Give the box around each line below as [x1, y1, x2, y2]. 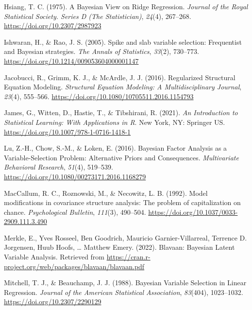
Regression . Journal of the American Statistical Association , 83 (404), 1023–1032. [4, 287, 243, 297]
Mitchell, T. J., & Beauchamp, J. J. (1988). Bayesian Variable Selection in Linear [4, 277, 247, 288]
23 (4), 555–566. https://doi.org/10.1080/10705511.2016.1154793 [4, 91, 194, 101]
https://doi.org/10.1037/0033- [148, 207, 238, 217]
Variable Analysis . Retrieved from [4, 252, 105, 262]
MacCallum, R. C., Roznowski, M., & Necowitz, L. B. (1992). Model [4, 188, 208, 198]
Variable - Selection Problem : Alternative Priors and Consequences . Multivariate [4, 152, 239, 162]
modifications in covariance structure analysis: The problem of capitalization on [4, 197, 241, 207]
